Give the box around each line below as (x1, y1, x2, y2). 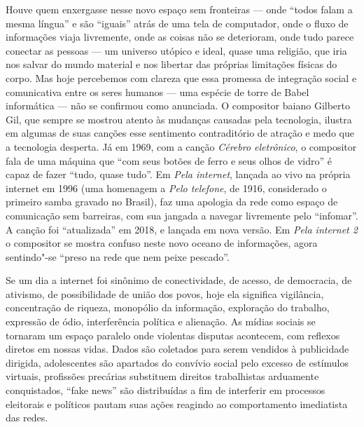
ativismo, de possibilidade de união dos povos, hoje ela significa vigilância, (6, 286, 324, 301)
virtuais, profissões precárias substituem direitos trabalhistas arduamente (6, 369, 319, 384)
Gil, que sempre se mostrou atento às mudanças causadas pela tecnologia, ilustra (6, 111, 352, 126)
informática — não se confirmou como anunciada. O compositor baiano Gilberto (6, 98, 350, 113)
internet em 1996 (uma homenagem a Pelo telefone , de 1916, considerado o (6, 180, 327, 195)
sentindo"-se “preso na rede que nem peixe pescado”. (6, 249, 230, 264)
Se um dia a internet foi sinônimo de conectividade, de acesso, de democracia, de (6, 273, 352, 287)
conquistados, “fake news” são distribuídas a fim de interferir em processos (6, 383, 325, 398)
